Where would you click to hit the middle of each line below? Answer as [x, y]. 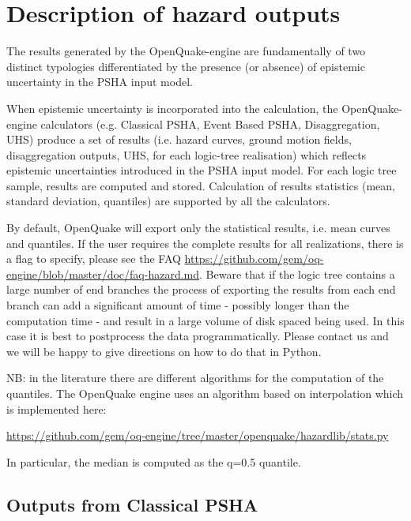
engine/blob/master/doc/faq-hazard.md [103, 274]
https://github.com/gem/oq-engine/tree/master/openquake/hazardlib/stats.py [198, 435]
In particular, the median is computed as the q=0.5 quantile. [154, 461]
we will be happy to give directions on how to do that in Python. [164, 351]
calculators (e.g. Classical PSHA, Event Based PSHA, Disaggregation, [210, 124]
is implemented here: [57, 409]
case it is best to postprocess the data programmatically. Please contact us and [198, 336]
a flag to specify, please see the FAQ [94, 259]
